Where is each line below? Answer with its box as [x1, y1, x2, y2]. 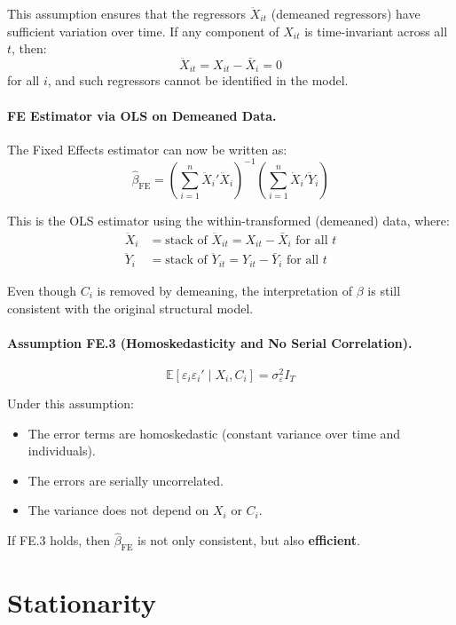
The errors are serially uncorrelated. [28, 471, 224, 489]
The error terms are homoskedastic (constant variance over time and [28, 423, 401, 442]
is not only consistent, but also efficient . [138, 531, 360, 550]
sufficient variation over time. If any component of [7, 21, 279, 40]
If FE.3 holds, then [7, 531, 110, 550]
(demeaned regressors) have [271, 4, 421, 22]
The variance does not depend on [28, 501, 209, 519]
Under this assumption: [7, 394, 135, 412]
